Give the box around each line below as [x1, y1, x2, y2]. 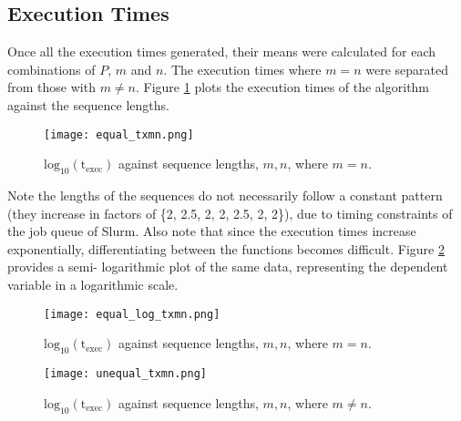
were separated [365, 59, 448, 78]
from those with [7, 77, 96, 97]
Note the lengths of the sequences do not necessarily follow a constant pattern [7, 186, 443, 205]
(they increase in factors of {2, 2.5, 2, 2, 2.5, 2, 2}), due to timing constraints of [7, 203, 453, 222]
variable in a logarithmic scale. [7, 275, 179, 293]
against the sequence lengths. [7, 95, 169, 114]
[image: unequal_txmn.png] [44, 367, 207, 381]
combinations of [7, 59, 96, 78]
